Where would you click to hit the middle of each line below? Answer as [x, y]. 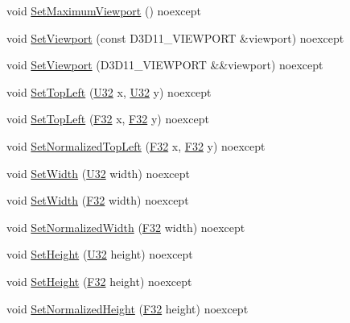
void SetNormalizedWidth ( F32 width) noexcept [126, 227]
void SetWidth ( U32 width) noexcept [98, 173]
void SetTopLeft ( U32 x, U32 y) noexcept [109, 91]
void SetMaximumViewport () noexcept [104, 10]
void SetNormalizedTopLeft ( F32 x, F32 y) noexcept [136, 145]
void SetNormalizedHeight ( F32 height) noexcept [128, 308]
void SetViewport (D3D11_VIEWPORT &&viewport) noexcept [165, 65]
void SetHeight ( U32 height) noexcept [100, 254]
